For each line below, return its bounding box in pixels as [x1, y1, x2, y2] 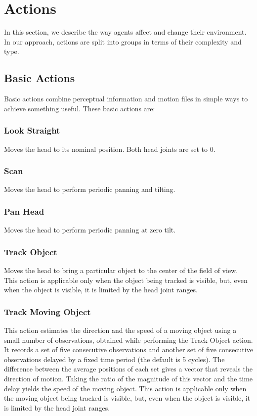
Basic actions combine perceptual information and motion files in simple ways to [4, 93, 248, 104]
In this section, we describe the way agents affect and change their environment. [4, 27, 247, 37]
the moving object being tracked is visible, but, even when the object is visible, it [4, 393, 251, 403]
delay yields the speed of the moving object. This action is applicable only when [4, 383, 247, 393]
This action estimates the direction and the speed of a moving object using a [4, 324, 237, 335]
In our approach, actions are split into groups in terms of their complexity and [4, 36, 242, 46]
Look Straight [4, 124, 60, 137]
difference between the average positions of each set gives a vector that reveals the [4, 364, 253, 374]
